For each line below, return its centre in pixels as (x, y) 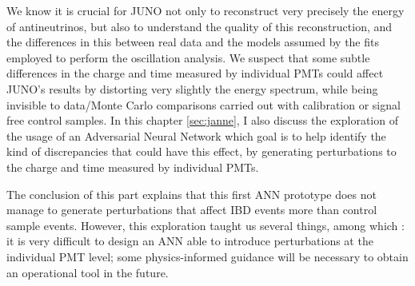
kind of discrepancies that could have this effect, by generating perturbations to (202, 151)
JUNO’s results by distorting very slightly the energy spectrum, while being (192, 88)
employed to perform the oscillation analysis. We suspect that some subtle (188, 57)
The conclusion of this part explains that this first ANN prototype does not (192, 194)
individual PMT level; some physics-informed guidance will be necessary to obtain (207, 256)
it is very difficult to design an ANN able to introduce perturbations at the (190, 241)
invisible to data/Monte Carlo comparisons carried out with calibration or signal (204, 104)
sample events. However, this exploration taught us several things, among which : (206, 225)
